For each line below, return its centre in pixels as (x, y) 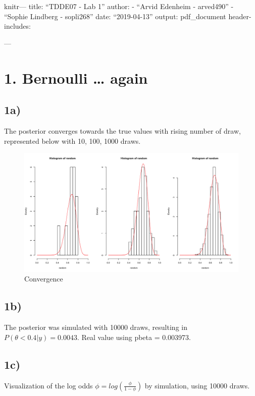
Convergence (44, 279)
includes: (17, 26)
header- (240, 16)
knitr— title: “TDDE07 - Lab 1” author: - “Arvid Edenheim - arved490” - (119, 6)
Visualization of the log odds (48, 385)
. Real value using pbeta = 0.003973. (134, 337)
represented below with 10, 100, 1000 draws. (72, 140)
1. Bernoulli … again (76, 77)
